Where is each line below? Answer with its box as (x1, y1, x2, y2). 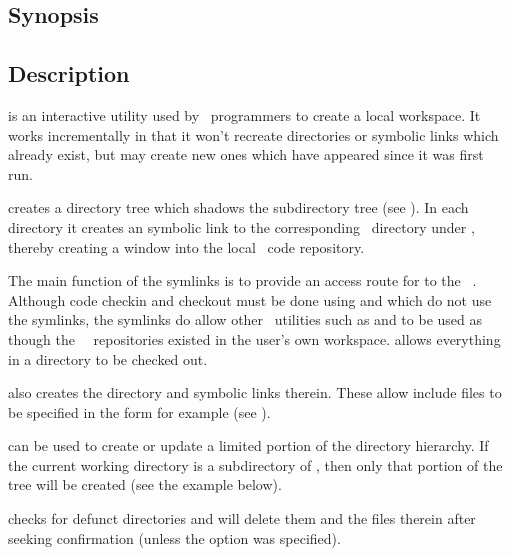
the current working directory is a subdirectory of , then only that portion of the (8, 454, 503, 475)
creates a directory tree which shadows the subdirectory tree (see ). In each (8, 197, 469, 218)
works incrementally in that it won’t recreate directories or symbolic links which (8, 124, 499, 145)
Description (8, 58, 130, 89)
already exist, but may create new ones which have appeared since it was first (8, 144, 484, 165)
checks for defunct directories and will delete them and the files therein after (8, 508, 476, 529)
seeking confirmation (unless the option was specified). (8, 527, 341, 548)
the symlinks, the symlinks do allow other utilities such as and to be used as (8, 309, 482, 330)
